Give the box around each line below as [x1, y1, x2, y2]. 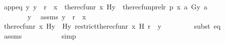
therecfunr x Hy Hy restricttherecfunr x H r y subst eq [4, 21, 221, 31]
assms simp [4, 30, 76, 41]
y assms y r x [27, 11, 86, 21]
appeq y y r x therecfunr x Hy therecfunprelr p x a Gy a [4, 1, 207, 11]
